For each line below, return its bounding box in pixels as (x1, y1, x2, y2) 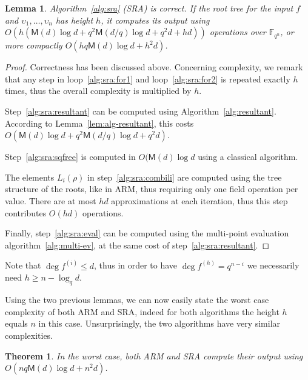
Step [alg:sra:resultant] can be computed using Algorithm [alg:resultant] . (5, 104, 276, 117)
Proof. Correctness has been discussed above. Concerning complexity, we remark (5, 61, 303, 73)
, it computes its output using (101, 13, 210, 26)
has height (55, 13, 93, 26)
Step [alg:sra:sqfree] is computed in (5, 150, 136, 163)
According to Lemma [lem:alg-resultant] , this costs (5, 116, 194, 129)
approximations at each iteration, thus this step (111, 194, 288, 207)
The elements (5, 170, 55, 183)
